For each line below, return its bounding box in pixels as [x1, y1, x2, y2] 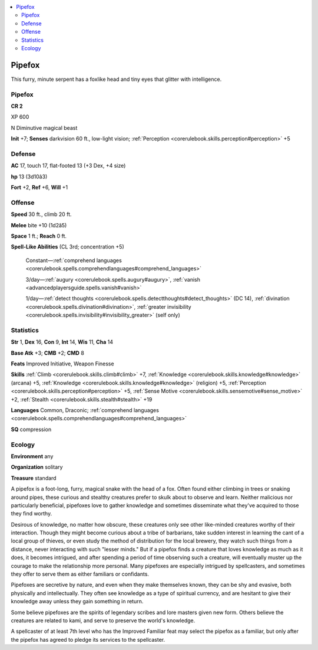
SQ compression [11, 426, 52, 433]
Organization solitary [11, 463, 63, 471]
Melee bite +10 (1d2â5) [11, 221, 67, 228]
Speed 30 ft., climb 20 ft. [11, 211, 72, 218]
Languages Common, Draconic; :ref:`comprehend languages [11, 407, 159, 414]
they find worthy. [11, 510, 52, 517]
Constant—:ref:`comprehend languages [25, 257, 122, 264]
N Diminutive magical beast [11, 124, 78, 131]
